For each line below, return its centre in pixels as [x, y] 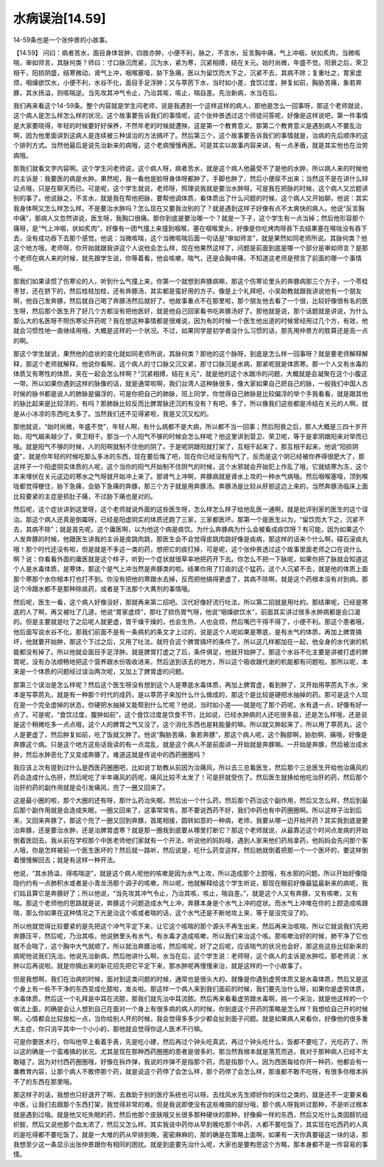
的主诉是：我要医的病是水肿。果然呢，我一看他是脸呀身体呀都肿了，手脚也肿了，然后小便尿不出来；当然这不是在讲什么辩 [191, 178]
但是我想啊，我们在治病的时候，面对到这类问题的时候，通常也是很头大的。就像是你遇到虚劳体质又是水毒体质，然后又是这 [191, 979]
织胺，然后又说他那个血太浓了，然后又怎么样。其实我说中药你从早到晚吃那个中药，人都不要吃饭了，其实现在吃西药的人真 [191, 1124]
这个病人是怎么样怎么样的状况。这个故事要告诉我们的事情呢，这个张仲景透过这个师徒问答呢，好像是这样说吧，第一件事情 [191, 116]
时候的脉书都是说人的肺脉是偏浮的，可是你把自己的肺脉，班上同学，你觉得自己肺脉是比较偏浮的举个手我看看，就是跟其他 [191, 393]
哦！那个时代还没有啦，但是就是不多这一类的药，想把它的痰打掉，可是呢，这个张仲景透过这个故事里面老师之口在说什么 [187, 549]
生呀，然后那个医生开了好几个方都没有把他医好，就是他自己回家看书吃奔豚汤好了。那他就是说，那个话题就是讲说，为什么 [191, 311]
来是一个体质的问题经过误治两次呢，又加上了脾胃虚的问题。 [100, 671]
